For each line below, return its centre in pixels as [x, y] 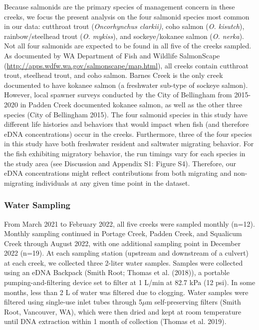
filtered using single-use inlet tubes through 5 [73, 302]
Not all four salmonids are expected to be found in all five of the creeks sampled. [128, 46]
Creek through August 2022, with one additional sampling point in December [123, 243]
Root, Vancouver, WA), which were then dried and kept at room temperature [123, 311]
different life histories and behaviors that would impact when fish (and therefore [127, 124]
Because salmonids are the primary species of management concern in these [120, 6]
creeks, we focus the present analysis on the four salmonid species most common [127, 16]
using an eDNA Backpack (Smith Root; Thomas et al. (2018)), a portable [117, 272]
